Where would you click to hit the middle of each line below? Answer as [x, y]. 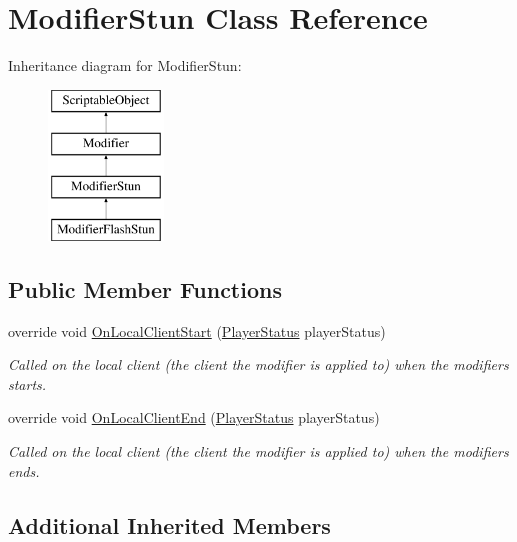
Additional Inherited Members [169, 524]
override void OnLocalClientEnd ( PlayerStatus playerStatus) [194, 417]
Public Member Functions [145, 288]
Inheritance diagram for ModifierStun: [125, 65]
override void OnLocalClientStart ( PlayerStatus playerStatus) [197, 330]
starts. [27, 383]
